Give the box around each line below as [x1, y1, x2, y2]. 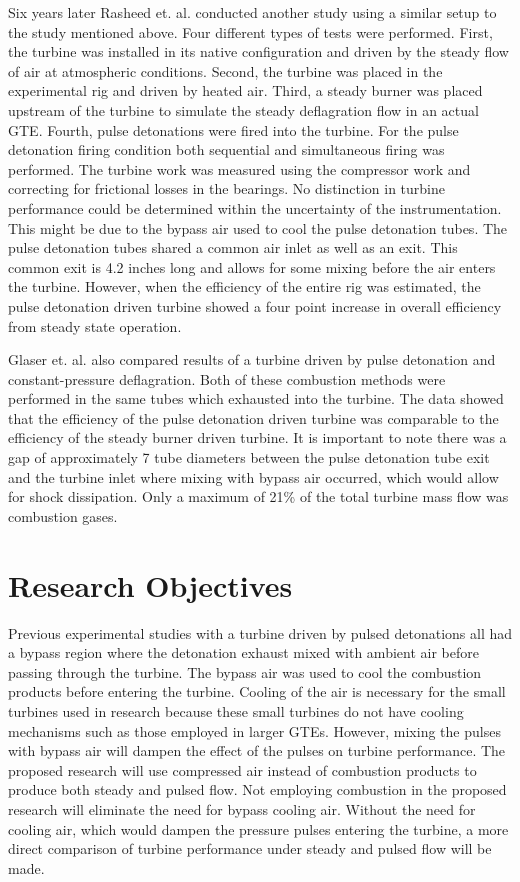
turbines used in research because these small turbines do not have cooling [8, 700, 464, 721]
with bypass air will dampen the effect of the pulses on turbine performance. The [8, 740, 506, 761]
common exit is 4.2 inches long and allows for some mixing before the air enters [8, 256, 496, 277]
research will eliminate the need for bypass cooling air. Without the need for [8, 798, 476, 819]
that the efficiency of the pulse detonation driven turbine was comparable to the [8, 407, 499, 428]
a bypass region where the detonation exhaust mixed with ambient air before [8, 642, 479, 663]
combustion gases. [8, 505, 118, 526]
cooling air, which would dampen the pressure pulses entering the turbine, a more [8, 818, 509, 839]
